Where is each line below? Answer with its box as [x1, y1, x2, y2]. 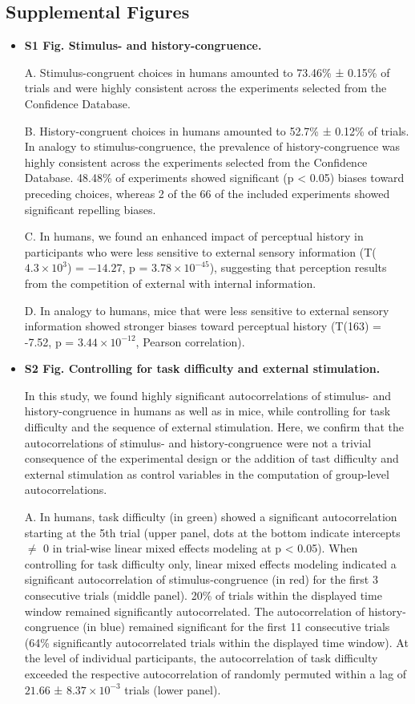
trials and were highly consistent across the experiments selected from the [24, 79, 387, 96]
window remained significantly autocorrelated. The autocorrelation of [24, 602, 365, 619]
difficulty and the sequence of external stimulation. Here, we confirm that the [24, 419, 404, 435]
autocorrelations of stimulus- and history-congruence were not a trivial [24, 434, 372, 451]
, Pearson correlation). [135, 333, 245, 350]
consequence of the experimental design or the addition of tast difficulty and [24, 450, 399, 467]
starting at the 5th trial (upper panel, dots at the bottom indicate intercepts [24, 524, 401, 540]
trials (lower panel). [124, 681, 221, 698]
